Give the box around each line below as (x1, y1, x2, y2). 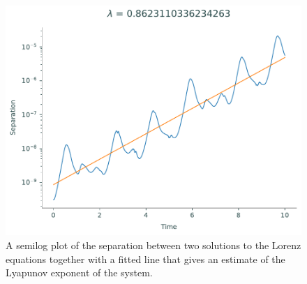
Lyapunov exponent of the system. (6, 265, 153, 280)
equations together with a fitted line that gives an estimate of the (6, 251, 285, 266)
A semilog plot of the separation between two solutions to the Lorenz (6, 238, 301, 253)
